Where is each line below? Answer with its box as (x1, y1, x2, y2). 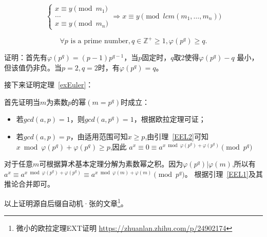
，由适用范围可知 (70, 131, 128, 142)
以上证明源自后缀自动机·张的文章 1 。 (4, 196, 128, 208)
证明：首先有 (4, 52, 47, 63)
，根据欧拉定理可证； (133, 114, 206, 124)
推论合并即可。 (4, 178, 54, 189)
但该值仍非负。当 (4, 62, 62, 72)
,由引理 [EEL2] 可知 (145, 131, 208, 142)
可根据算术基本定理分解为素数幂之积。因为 (39, 158, 183, 169)
